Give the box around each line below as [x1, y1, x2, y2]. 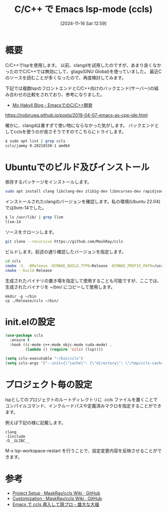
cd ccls [5, 258, 21, 263]
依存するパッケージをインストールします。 [5, 179, 92, 185]
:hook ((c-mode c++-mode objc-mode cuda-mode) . [9, 342, 112, 347]
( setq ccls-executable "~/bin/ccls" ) [5, 356, 83, 361]
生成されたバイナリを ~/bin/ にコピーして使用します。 [5, 284, 115, 290]
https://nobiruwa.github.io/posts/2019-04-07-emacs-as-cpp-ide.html [5, 112, 148, 118]
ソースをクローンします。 [5, 229, 57, 235]
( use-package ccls [5, 333, 43, 338]
